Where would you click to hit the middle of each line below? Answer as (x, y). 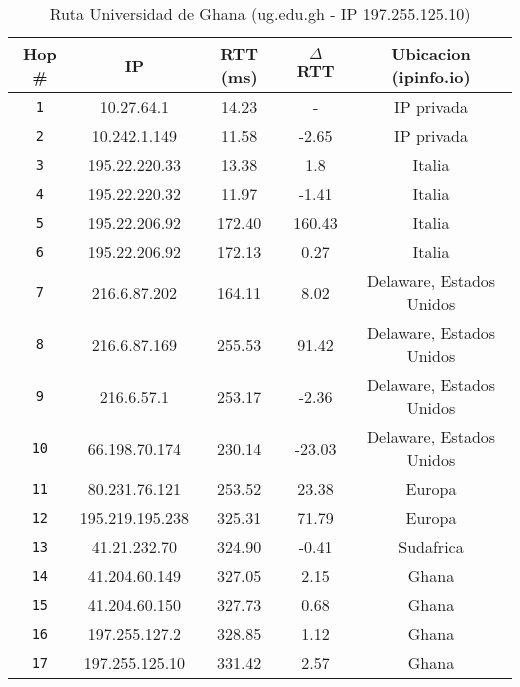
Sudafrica (431, 546)
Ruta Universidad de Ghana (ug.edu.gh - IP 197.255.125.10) (260, 13)
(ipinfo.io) (431, 76)
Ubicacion (431, 53)
